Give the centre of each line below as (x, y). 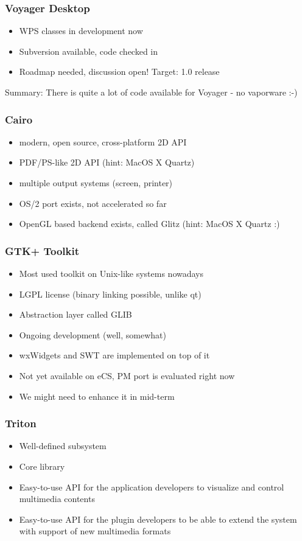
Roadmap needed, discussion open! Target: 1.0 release (119, 72)
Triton (21, 423)
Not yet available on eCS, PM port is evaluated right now (127, 375)
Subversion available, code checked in (89, 51)
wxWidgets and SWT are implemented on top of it (114, 355)
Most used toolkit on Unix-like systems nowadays (111, 273)
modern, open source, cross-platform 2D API (103, 141)
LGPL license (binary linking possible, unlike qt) (110, 294)
